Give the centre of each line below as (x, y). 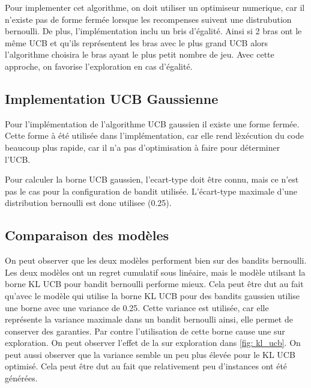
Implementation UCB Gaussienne (112, 98)
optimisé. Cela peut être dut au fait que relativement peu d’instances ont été (146, 366)
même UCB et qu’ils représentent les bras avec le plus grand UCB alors (137, 42)
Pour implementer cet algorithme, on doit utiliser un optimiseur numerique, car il (155, 7)
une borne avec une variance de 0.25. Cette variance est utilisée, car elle (137, 307)
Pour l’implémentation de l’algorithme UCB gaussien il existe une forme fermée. (152, 123)
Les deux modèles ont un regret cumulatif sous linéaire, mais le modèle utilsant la (155, 272)
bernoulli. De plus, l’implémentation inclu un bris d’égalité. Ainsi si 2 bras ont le (153, 31)
